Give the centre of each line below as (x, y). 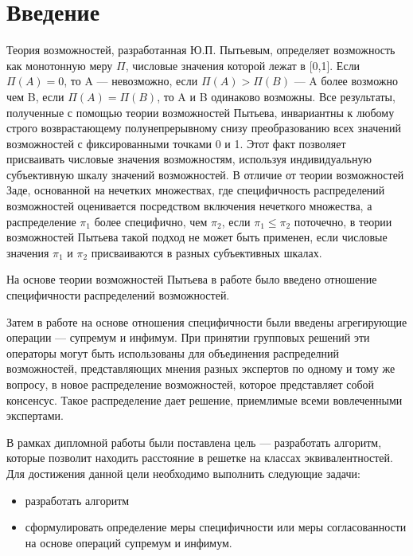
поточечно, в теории (343, 221)
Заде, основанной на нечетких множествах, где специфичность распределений (196, 190)
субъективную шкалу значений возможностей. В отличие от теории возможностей (205, 174)
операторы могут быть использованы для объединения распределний (173, 352)
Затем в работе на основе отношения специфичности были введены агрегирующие (207, 321)
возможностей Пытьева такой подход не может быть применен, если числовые (197, 237)
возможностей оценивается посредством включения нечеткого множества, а (189, 206)
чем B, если (35, 96)
